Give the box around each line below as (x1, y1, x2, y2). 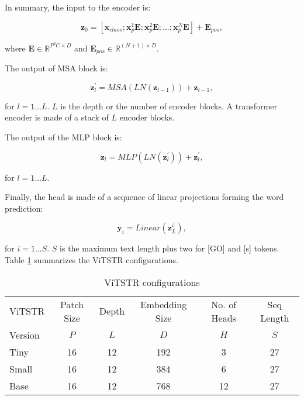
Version (9, 327, 40, 342)
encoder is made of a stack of (5, 111, 109, 123)
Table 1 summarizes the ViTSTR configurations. (5, 253, 178, 265)
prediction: (5, 202, 43, 214)
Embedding (140, 297, 187, 311)
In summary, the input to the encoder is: (5, 1, 151, 13)
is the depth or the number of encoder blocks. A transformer (60, 99, 278, 112)
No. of (211, 297, 237, 311)
